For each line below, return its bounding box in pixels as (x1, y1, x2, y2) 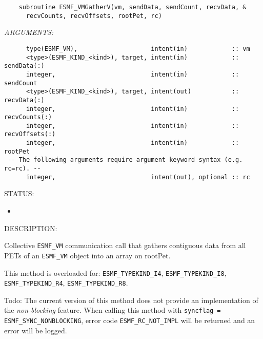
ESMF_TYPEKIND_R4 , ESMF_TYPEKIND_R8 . (4, 277, 128, 288)
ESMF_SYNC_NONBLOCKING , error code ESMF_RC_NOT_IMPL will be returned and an (4, 315, 255, 326)
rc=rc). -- (4, 165, 41, 173)
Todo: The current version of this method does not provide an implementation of (4, 294, 258, 305)
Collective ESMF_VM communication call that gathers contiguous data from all (4, 240, 246, 251)
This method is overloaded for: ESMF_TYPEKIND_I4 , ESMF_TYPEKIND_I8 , (4, 267, 227, 278)
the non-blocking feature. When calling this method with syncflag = (4, 305, 221, 315)
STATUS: (4, 188, 34, 199)
